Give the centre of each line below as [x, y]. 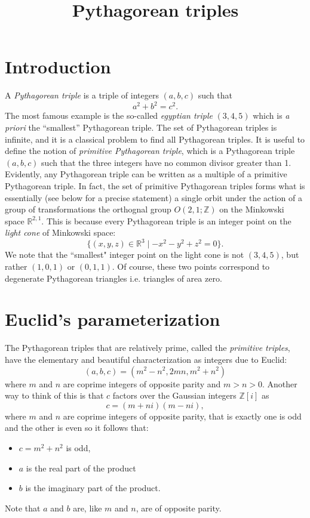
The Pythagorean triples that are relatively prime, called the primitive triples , [148, 348]
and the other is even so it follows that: [77, 428]
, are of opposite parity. [179, 508]
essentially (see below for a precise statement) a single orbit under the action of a [154, 197]
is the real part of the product [81, 468]
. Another [280, 383]
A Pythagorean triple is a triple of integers [82, 95]
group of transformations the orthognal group [88, 209]
